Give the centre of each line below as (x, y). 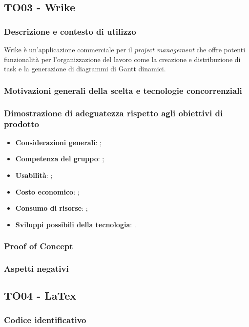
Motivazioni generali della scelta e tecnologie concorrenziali (123, 90)
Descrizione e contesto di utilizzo (70, 31)
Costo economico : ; (47, 191)
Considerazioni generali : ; (59, 142)
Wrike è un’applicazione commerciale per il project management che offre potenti (125, 49)
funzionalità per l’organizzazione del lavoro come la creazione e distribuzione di (122, 59)
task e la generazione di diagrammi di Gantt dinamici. (85, 69)
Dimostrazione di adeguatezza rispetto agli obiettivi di (114, 113)
